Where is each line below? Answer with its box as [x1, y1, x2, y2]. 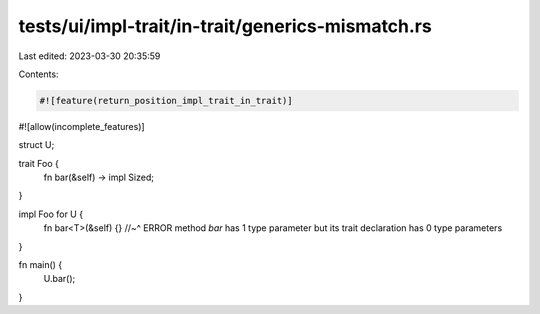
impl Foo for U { [18, 208, 84, 220]
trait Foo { [18, 157, 60, 169]
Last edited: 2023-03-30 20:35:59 [18, 50, 161, 62]
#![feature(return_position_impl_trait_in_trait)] [39, 95, 294, 106]
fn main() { [18, 259, 63, 271]
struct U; [18, 139, 55, 151]
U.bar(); [43, 273, 76, 285]
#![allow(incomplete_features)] [18, 120, 145, 132]
